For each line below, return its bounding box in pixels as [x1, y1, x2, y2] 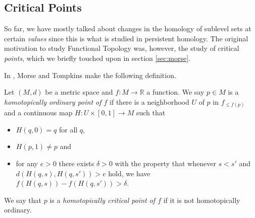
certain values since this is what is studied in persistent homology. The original [4, 33, 248, 43]
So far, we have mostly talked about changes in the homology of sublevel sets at [4, 23, 251, 34]
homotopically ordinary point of [4, 96, 101, 107]
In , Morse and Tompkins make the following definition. [4, 69, 176, 80]
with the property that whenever [115, 158, 216, 169]
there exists [59, 158, 94, 169]
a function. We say [146, 87, 205, 97]
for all [59, 124, 78, 134]
